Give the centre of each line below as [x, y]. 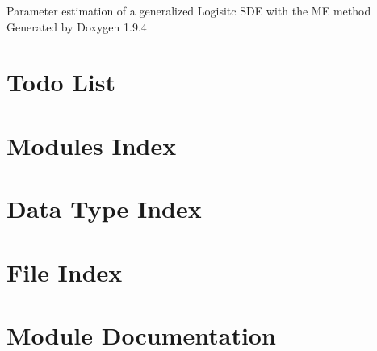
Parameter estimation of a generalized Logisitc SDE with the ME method [189, 10]
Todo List [61, 82]
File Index [65, 272]
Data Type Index [104, 209]
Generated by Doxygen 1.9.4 [77, 26]
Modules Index [92, 145]
